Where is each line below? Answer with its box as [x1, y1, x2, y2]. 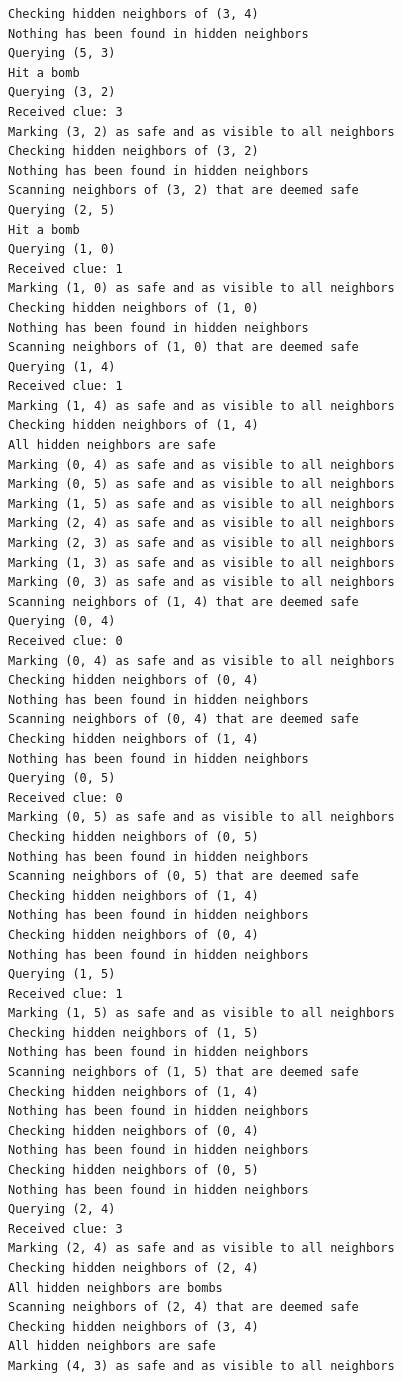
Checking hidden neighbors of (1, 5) [8, 1025, 259, 1040]
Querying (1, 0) [8, 242, 116, 257]
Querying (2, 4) [8, 1202, 116, 1217]
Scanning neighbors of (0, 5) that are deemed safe [8, 869, 359, 884]
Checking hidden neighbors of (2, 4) [8, 1261, 259, 1275]
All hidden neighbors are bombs [8, 1280, 223, 1295]
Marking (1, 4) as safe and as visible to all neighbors [8, 398, 395, 413]
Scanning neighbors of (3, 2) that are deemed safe [8, 183, 359, 198]
